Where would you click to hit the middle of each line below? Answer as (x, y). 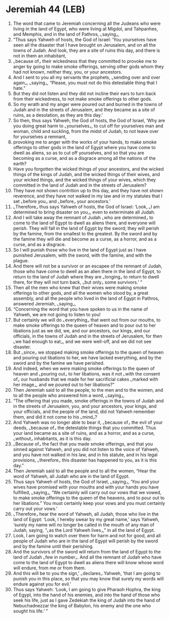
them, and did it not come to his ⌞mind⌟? (55, 417)
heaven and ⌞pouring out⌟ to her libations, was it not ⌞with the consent (87, 373)
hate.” (19, 88)
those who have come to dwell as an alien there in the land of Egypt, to (87, 271)
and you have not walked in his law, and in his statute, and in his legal (85, 455)
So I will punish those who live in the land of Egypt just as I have (79, 250)
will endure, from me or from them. (49, 568)
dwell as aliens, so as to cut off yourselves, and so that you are (79, 153)
